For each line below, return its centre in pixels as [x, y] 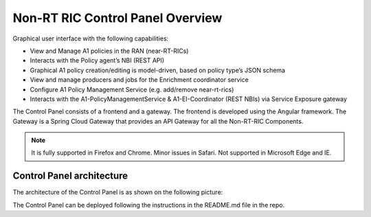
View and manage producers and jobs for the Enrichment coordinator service [139, 80]
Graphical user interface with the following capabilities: [91, 38]
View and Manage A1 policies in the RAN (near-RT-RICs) [109, 51]
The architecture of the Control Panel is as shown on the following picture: [118, 192]
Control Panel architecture [70, 176]
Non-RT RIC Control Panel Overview [117, 18]
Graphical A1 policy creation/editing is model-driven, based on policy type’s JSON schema [157, 70]
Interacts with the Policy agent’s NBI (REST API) [97, 60]
